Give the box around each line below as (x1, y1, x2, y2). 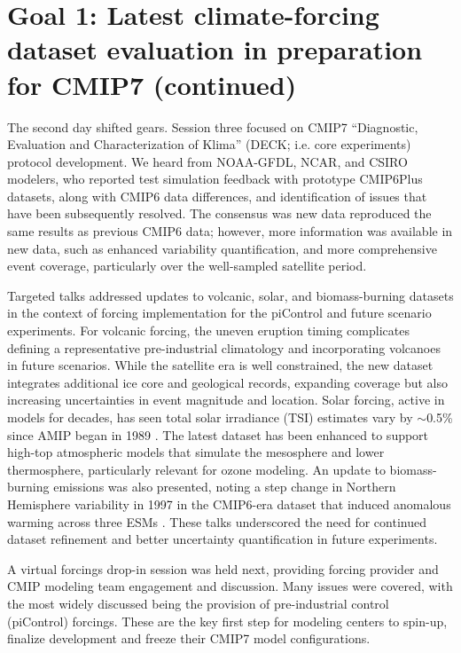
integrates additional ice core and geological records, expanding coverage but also (7, 373, 449, 391)
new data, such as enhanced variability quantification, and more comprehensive (7, 239, 437, 257)
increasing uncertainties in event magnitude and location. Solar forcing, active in (7, 390, 445, 409)
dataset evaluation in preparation (7, 31, 423, 67)
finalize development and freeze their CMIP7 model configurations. (7, 629, 371, 648)
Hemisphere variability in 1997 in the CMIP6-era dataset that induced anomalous (7, 494, 451, 513)
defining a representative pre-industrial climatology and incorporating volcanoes (7, 338, 441, 357)
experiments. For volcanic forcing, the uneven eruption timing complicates (7, 321, 410, 340)
